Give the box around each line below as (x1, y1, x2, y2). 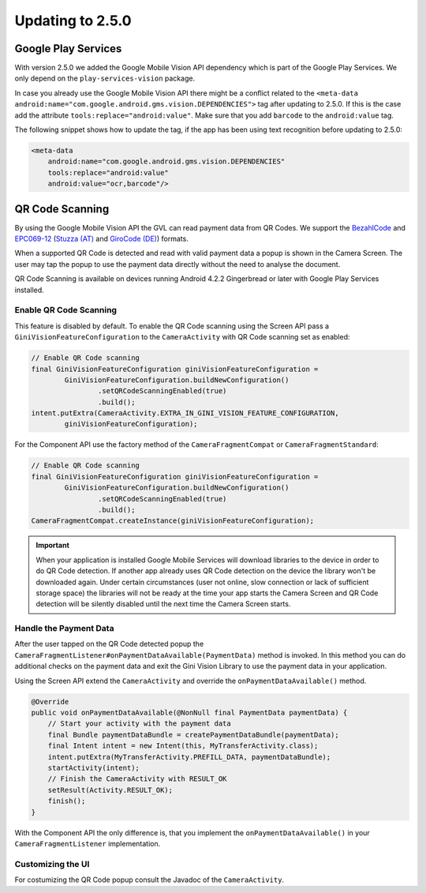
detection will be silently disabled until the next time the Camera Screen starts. (35, 599, 291, 609)
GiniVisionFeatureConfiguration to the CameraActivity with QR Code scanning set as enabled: (14, 332, 350, 342)
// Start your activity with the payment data (47, 719, 232, 728)
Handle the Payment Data (14, 623, 114, 634)
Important (35, 541, 70, 550)
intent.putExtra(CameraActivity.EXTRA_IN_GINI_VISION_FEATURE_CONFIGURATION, (31, 409, 339, 418)
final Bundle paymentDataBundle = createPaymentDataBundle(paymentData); (47, 730, 339, 739)
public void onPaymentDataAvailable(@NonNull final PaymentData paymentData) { (31, 708, 348, 718)
